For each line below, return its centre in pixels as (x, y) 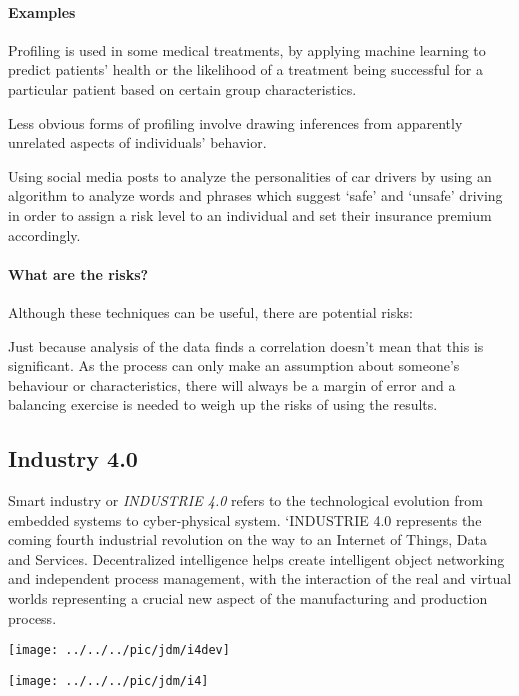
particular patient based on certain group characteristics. (182, 88)
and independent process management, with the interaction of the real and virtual (260, 578)
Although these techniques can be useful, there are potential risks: (210, 311)
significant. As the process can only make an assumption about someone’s (234, 365)
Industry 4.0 (73, 458)
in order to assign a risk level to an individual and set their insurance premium (250, 214)
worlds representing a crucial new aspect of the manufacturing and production (248, 598)
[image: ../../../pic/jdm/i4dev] (119, 650)
